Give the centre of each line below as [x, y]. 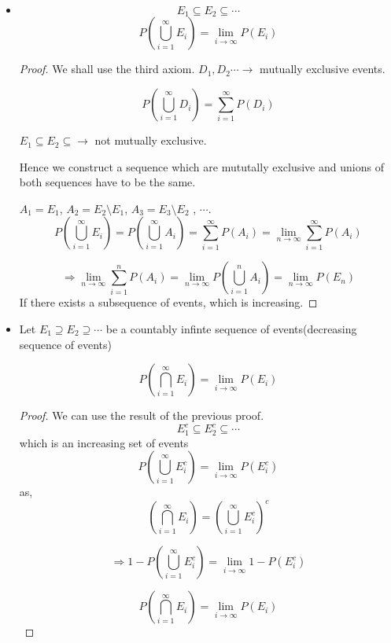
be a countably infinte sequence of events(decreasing [231, 329]
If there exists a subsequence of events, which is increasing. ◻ [168, 302]
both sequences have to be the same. [107, 182]
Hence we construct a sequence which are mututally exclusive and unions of [201, 166]
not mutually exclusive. [151, 140]
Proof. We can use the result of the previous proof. [142, 415]
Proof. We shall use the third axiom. [107, 69]
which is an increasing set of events [104, 442]
